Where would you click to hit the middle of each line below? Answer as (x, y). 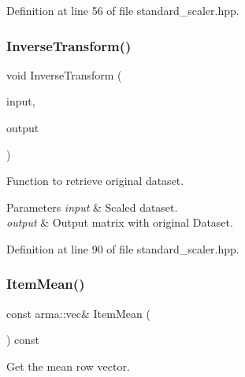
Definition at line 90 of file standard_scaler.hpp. (123, 248)
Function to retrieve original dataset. (95, 181)
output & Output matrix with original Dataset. (120, 222)
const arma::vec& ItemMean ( (78, 313)
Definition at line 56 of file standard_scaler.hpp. (123, 10)
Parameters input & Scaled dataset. (92, 207)
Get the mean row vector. (68, 366)
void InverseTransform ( (64, 74)
